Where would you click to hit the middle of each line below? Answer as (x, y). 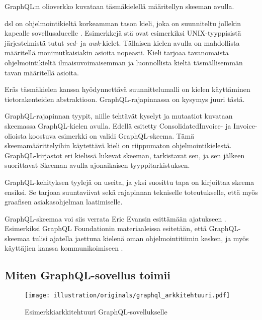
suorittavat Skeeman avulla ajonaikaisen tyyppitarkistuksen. (97, 165)
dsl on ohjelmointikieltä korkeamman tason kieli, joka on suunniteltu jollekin (123, 23)
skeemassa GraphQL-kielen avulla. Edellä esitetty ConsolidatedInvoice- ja (118, 125)
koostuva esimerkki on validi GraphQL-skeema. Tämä (112, 135)
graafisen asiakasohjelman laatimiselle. (64, 202)
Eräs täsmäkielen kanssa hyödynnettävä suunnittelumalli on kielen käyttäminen (127, 89)
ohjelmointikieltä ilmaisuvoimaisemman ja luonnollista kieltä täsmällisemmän (124, 62)
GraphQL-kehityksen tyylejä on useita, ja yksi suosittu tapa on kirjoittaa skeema (129, 182)
